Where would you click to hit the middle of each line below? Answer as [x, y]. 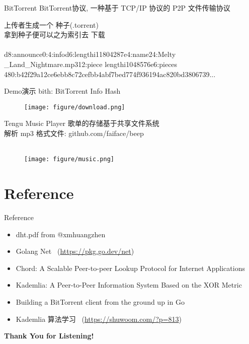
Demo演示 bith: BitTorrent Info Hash [62, 91]
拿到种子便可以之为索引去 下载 [55, 35]
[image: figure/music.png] [69, 159]
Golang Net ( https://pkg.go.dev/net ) [75, 251]
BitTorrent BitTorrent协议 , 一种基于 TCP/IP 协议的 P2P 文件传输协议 [117, 8]
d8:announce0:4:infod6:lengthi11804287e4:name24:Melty [90, 54]
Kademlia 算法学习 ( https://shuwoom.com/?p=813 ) [99, 319]
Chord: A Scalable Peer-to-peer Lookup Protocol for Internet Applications [130, 268]
